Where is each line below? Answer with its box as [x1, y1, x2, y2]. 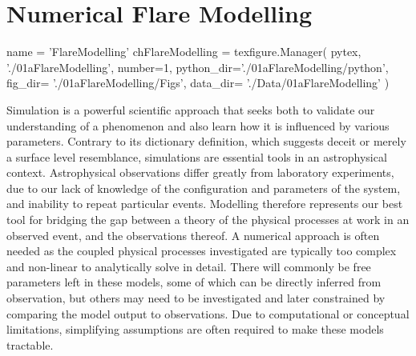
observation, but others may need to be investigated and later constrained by [6, 290, 386, 306]
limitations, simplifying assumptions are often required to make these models [6, 321, 384, 338]
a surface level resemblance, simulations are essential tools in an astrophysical [6, 148, 387, 165]
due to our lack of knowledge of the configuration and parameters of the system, [6, 179, 401, 196]
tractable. [6, 336, 54, 353]
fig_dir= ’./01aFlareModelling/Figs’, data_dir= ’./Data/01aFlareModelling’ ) [6, 74, 390, 91]
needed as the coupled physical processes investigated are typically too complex [6, 242, 397, 259]
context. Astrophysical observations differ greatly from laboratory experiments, [6, 164, 394, 181]
